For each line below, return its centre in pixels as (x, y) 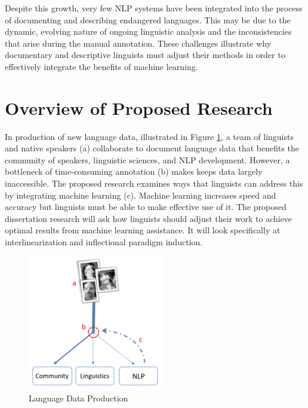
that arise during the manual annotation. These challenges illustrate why (138, 43)
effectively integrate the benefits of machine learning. (101, 66)
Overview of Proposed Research (139, 107)
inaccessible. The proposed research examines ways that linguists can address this (154, 183)
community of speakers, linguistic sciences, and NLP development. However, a (147, 159)
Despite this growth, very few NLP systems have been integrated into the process (154, 8)
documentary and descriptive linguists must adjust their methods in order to (145, 55)
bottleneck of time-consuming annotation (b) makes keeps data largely (134, 171)
